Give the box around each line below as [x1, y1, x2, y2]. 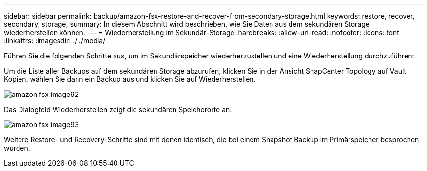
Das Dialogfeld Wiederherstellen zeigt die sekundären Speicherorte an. [4, 105, 232, 114]
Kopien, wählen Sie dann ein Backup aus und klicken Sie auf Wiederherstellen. [4, 75, 256, 83]
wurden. [4, 144, 30, 152]
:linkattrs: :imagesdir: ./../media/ [4, 37, 106, 45]
